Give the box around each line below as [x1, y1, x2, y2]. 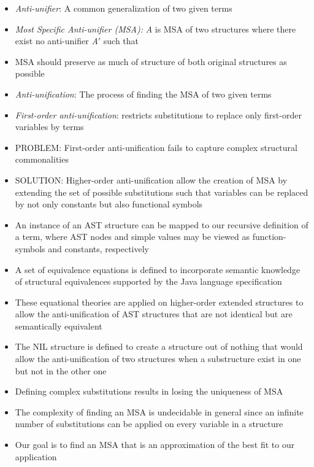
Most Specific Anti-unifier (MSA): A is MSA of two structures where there [15, 22, 296, 35]
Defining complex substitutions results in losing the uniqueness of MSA [15, 385, 283, 398]
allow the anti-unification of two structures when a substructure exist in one [15, 352, 301, 365]
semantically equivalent [15, 319, 102, 332]
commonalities [15, 153, 69, 166]
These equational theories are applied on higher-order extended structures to [15, 295, 304, 308]
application [15, 450, 57, 463]
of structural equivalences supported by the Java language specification [15, 275, 282, 288]
